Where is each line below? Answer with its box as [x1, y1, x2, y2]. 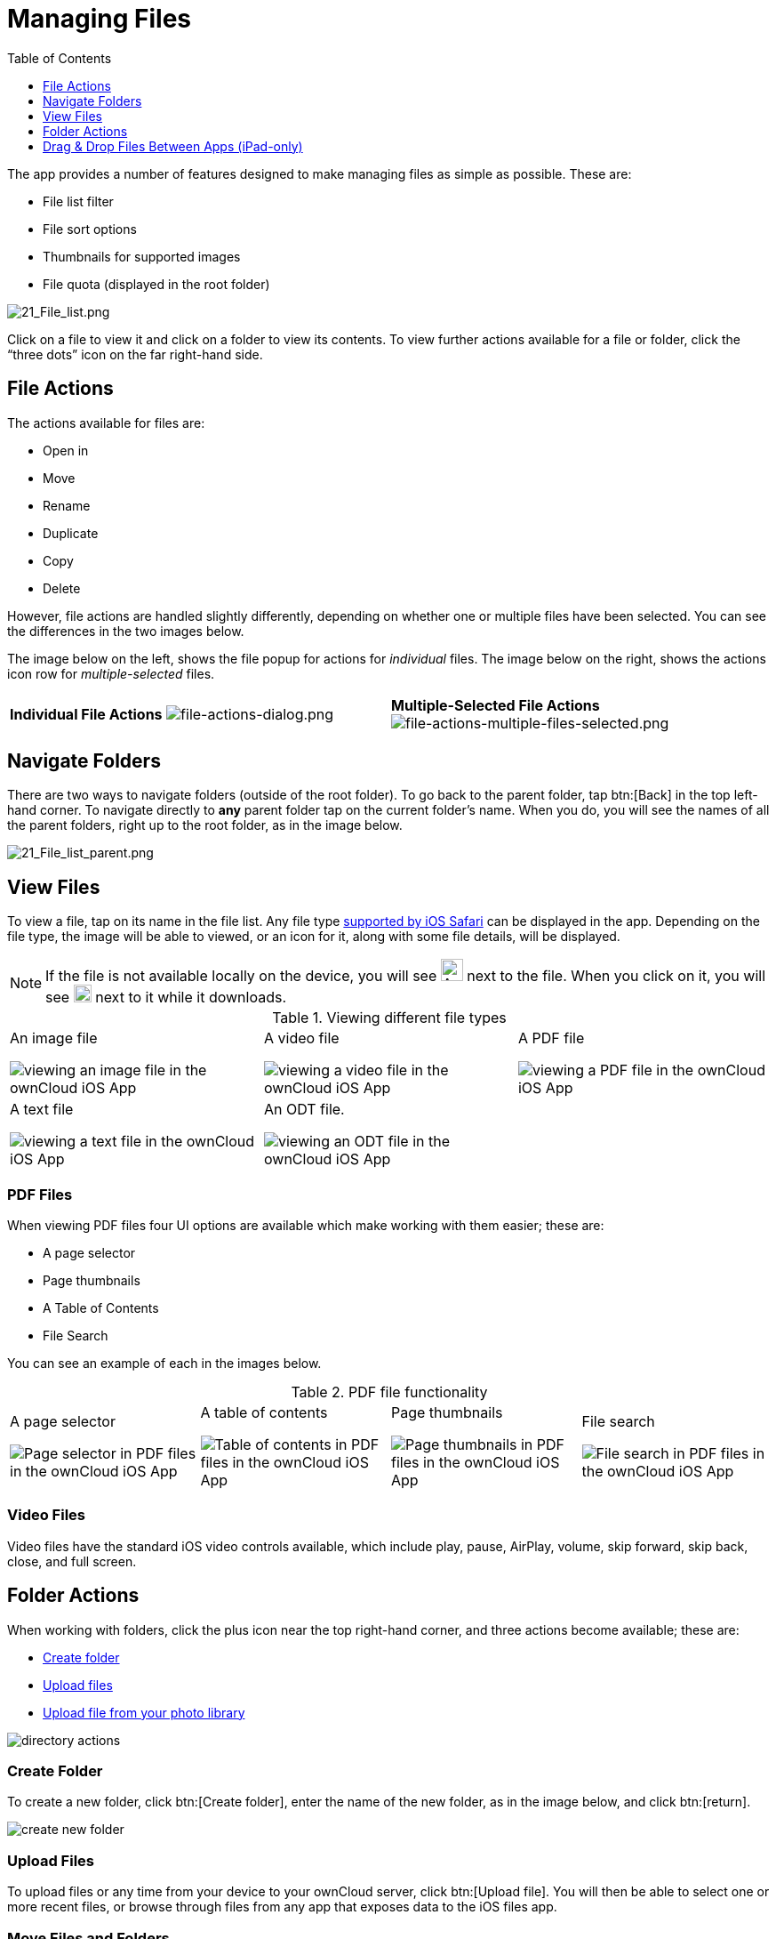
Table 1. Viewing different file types [272, 1009, 507, 1027]
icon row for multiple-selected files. [7, 665, 215, 681]
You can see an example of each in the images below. [7, 1356, 322, 1372]
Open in [43, 442, 89, 458]
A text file [10, 1100, 74, 1119]
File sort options [43, 221, 137, 237]
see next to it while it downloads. [45, 988, 287, 1007]
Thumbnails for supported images [43, 248, 241, 264]
